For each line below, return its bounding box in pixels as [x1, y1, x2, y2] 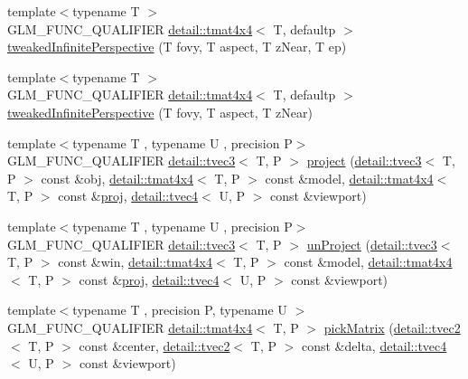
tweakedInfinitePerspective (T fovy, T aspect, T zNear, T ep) [7, 37, 347, 56]
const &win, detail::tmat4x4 [58, 252, 213, 271]
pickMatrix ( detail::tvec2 [323, 317, 461, 336]
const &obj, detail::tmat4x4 [41, 168, 194, 187]
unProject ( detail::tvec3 [306, 234, 437, 253]
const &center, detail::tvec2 [79, 336, 230, 355]
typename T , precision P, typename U [72, 300, 287, 319]
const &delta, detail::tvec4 [301, 336, 447, 355]
